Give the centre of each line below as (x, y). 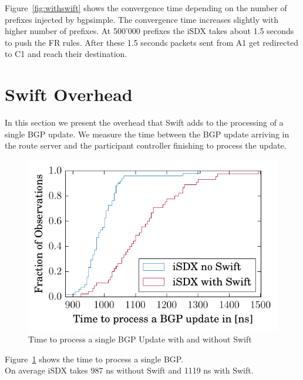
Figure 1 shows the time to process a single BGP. (94, 359)
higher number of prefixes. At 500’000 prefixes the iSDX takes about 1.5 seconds (149, 31)
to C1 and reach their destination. (66, 54)
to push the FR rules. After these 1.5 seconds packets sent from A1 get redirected (151, 42)
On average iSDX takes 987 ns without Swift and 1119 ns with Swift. (129, 370)
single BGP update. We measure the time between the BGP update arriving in (147, 134)
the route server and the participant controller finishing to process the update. (146, 145)
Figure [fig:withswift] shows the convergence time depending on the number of (146, 8)
